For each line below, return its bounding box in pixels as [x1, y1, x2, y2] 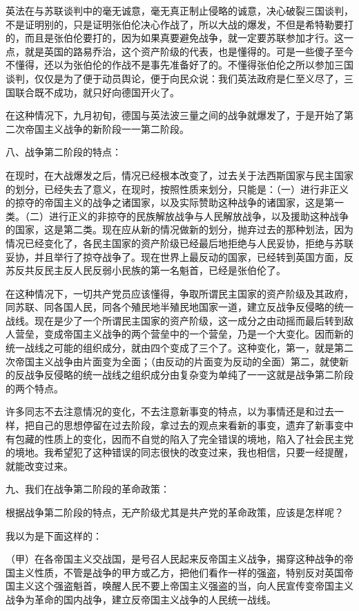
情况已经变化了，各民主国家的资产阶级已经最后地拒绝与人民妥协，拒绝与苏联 [6, 235, 353, 250]
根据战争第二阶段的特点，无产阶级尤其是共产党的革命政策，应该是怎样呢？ [6, 505, 344, 519]
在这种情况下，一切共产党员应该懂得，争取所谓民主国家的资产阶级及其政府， [6, 286, 353, 300]
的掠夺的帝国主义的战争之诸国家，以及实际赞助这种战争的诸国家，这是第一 [6, 195, 344, 210]
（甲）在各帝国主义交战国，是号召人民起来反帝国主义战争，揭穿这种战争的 [6, 551, 344, 566]
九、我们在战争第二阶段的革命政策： [6, 482, 170, 496]
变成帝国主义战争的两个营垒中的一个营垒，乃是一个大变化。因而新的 [43, 327, 353, 341]
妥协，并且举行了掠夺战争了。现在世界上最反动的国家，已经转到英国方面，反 [6, 249, 353, 264]
